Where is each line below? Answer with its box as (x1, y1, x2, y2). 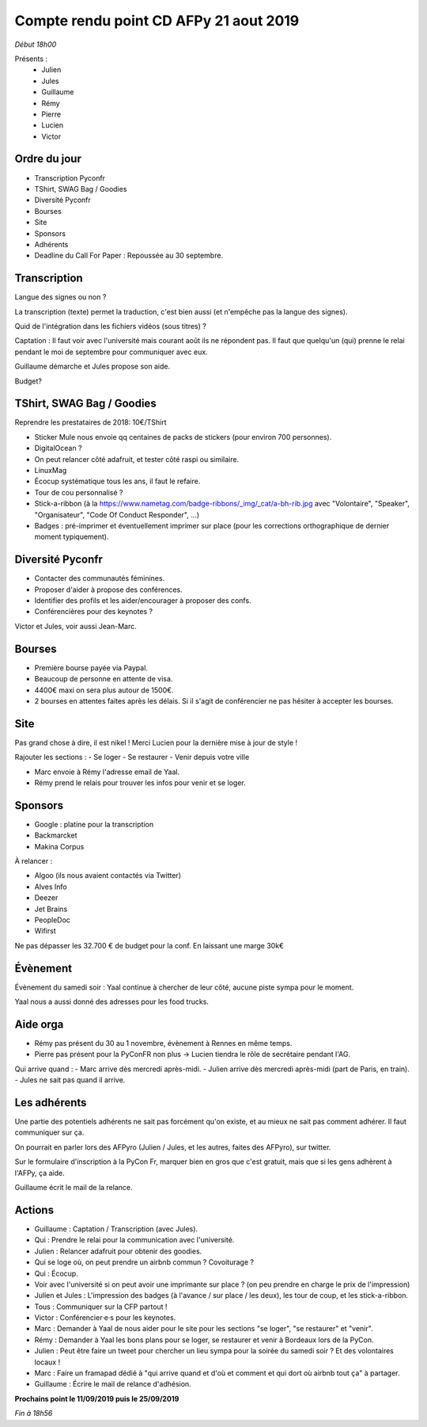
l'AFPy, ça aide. (14, 1168, 65, 1177)
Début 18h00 (14, 40, 57, 49)
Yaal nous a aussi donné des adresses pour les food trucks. (14, 997, 210, 1006)
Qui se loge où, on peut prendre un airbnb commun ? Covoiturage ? (34, 1257, 255, 1267)
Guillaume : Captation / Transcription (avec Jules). (34, 1224, 198, 1234)
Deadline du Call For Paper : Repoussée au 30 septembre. (34, 250, 224, 261)
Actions (14, 1203, 55, 1216)
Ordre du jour (14, 152, 82, 166)
